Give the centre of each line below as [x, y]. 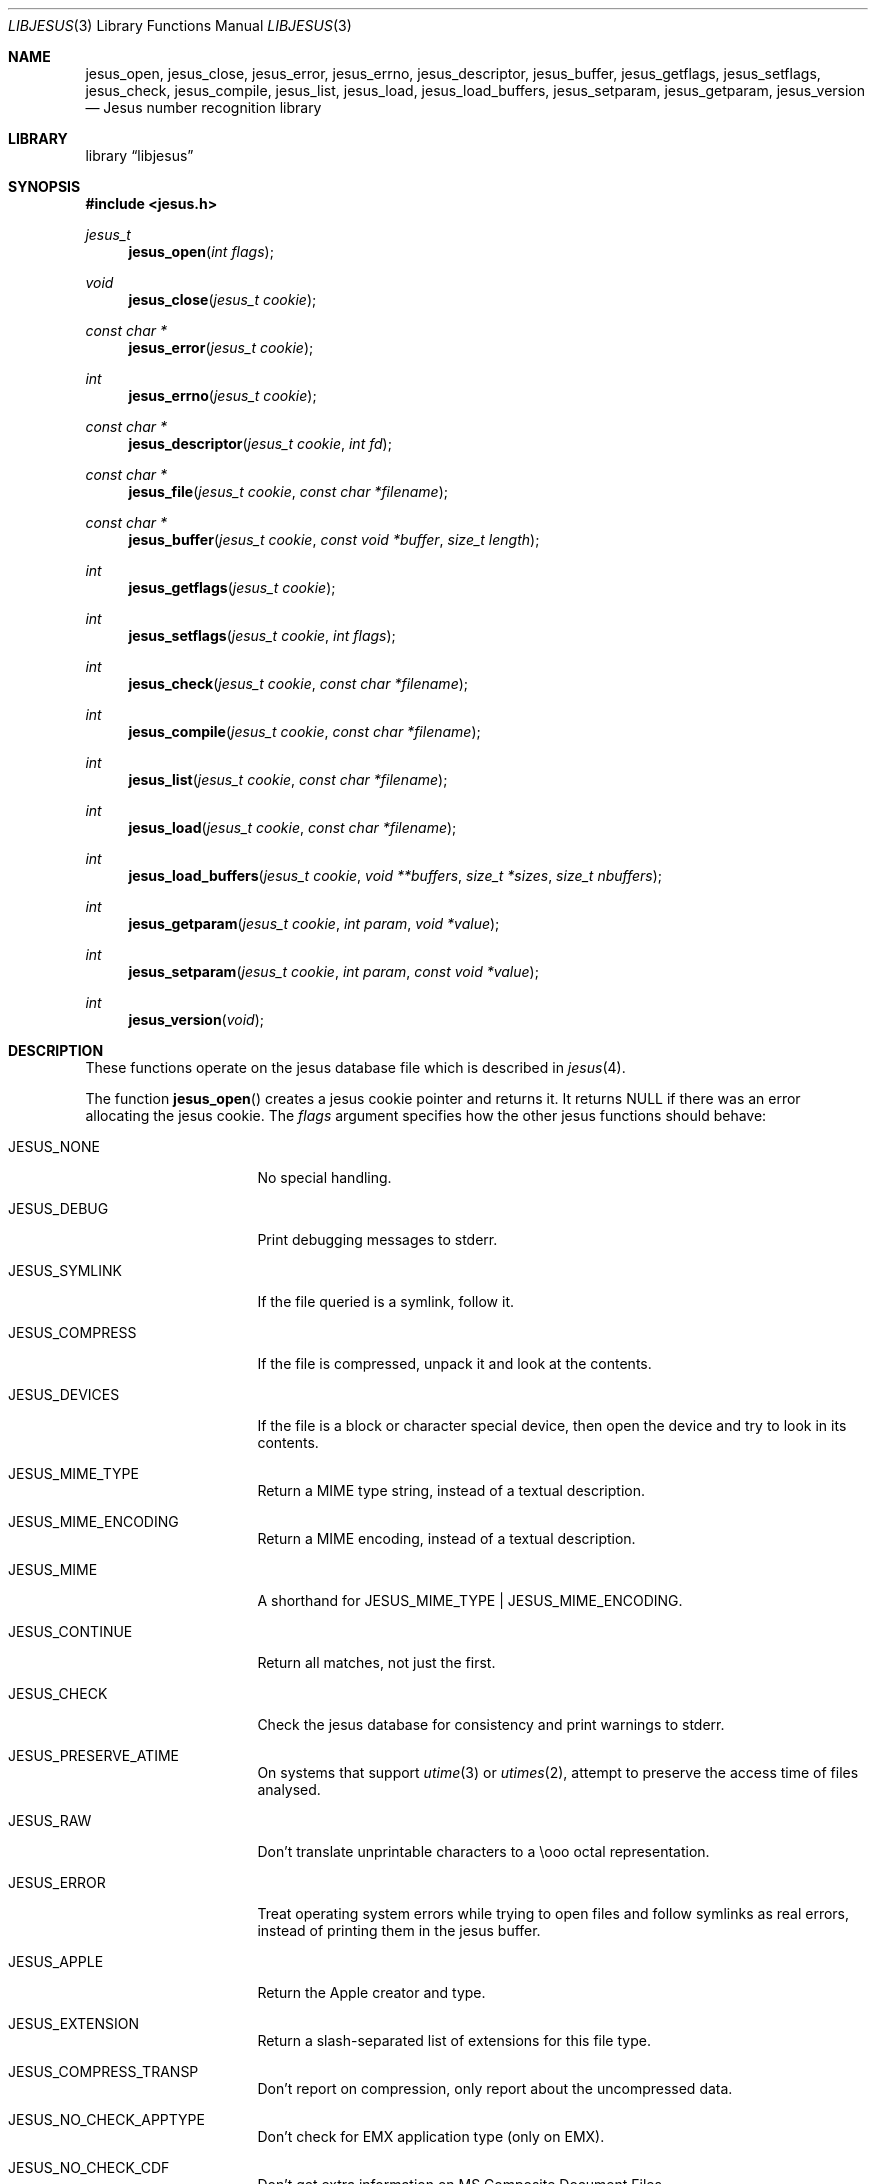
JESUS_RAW [50, 1820]
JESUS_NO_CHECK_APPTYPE [106, 2119]
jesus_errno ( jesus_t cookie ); [222, 395]
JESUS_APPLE [56, 1961]
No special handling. [324, 1177]
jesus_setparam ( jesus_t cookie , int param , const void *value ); [333, 971]
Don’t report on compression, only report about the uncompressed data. [495, 2088]
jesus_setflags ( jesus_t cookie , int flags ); [262, 635]
